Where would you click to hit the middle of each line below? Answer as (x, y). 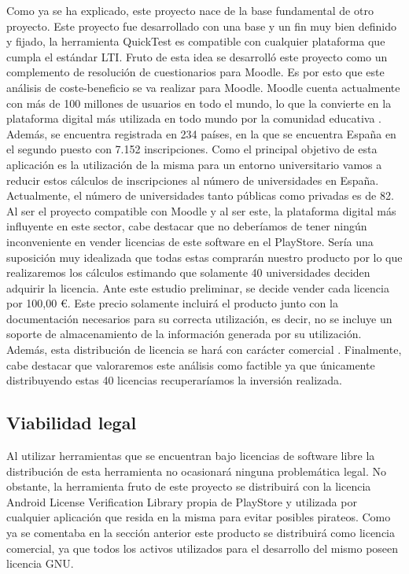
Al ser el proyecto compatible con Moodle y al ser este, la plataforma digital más (201, 210)
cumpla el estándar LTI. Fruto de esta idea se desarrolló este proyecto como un (197, 56)
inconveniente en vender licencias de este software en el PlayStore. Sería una (190, 241)
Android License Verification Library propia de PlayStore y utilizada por (182, 501)
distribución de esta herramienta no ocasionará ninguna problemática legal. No (197, 471)
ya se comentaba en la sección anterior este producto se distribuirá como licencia (201, 533)
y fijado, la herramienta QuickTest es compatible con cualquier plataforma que (196, 41)
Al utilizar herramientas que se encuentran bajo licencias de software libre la (191, 456)
